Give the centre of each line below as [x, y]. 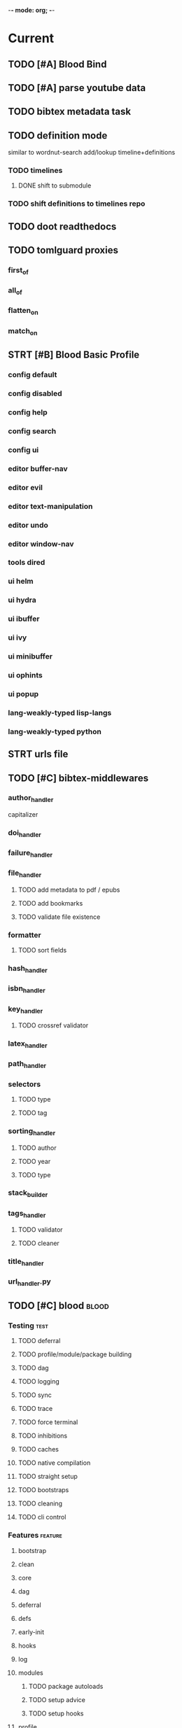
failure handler [30, 854]
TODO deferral [39, 1341]
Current [31, 38]
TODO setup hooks [56, 1713]
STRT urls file [38, 754]
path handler [27, 1065]
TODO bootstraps [43, 1490]
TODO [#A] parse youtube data [77, 88]
